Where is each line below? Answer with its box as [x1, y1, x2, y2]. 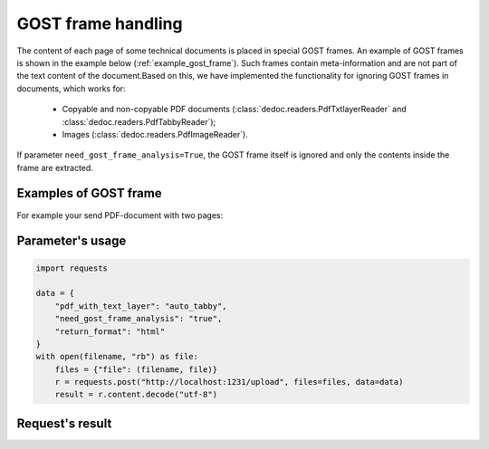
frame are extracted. [16, 162, 94, 173]
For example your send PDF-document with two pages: [16, 209, 224, 221]
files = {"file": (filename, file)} [54, 364, 217, 375]
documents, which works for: [16, 82, 126, 94]
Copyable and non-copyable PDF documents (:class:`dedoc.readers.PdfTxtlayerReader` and [62, 104, 407, 115]
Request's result [16, 416, 112, 431]
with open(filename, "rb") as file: [35, 351, 199, 362]
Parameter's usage [16, 234, 127, 249]
